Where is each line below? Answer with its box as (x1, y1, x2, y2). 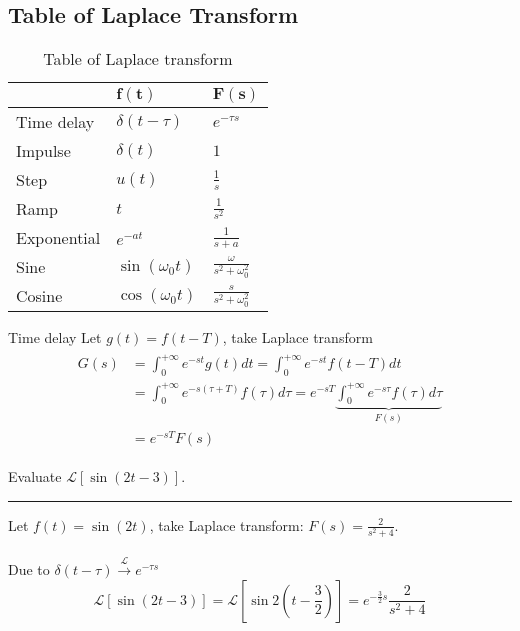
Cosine (16, 284, 63, 308)
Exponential (16, 226, 101, 250)
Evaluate (8, 466, 62, 487)
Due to (8, 559, 50, 580)
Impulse (16, 139, 71, 163)
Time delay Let (8, 327, 102, 348)
